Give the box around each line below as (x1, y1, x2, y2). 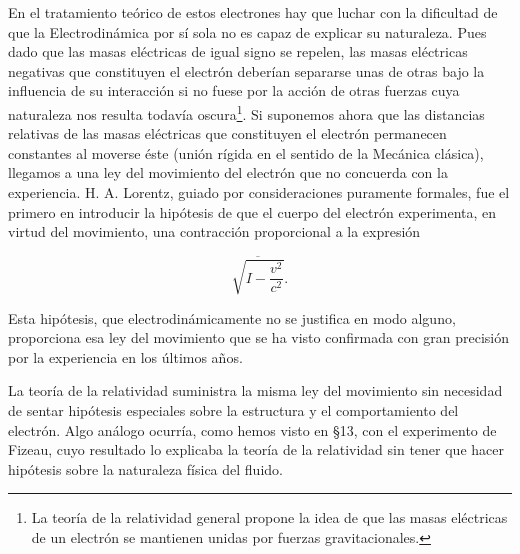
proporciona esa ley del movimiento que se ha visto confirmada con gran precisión (8, 327, 509, 348)
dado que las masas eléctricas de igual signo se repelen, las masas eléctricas (8, 41, 468, 62)
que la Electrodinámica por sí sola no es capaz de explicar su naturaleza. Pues (8, 21, 487, 42)
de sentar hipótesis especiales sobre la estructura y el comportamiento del (8, 399, 459, 420)
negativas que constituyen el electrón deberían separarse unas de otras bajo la (8, 60, 485, 81)
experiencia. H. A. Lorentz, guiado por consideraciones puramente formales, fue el (8, 182, 510, 202)
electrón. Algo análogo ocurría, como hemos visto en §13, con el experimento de (8, 419, 497, 440)
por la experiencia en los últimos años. (8, 346, 243, 367)
